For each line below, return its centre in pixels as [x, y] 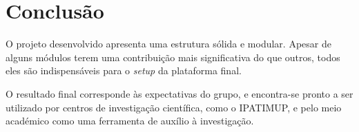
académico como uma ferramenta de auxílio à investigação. [130, 121]
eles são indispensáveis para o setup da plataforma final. [124, 70]
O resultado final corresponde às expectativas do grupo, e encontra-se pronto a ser [179, 93]
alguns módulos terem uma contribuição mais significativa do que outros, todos [173, 57]
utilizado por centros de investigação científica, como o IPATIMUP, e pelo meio [174, 107]
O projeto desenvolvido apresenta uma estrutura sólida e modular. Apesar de [168, 44]
